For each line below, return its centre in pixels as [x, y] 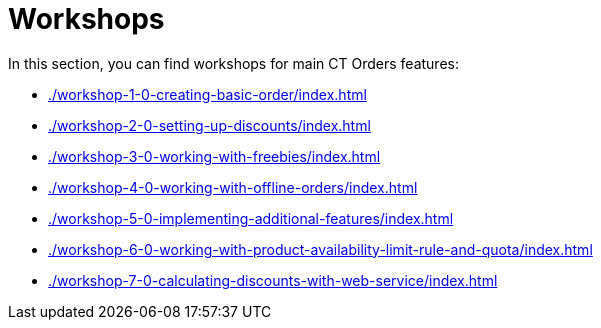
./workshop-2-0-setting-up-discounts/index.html [209, 125]
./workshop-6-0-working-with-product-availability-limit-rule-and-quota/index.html [320, 249]
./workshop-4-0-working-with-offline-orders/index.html [233, 187]
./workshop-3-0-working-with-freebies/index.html [214, 156]
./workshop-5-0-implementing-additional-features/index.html [251, 218]
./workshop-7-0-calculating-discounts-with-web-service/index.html [273, 280]
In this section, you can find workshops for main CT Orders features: [233, 63]
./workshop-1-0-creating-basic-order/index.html [207, 94]
